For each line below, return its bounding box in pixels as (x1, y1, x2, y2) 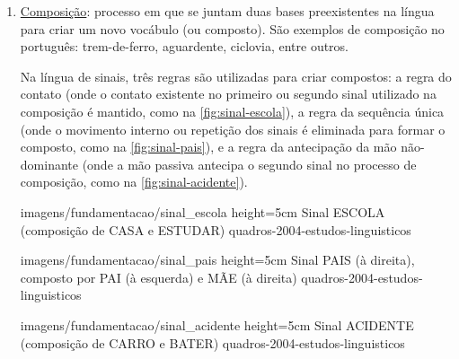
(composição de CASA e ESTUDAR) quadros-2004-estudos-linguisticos (20, 220, 411, 239)
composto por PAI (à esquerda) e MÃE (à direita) (20, 267, 297, 286)
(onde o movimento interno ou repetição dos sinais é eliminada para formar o (20, 119, 446, 138)
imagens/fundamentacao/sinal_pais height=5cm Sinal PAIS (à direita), (20, 250, 415, 269)
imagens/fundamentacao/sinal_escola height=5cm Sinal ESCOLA (20, 202, 385, 221)
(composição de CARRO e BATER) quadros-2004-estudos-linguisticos (20, 333, 405, 352)
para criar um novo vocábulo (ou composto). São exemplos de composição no (20, 19, 445, 38)
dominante (20, 154, 78, 173)
